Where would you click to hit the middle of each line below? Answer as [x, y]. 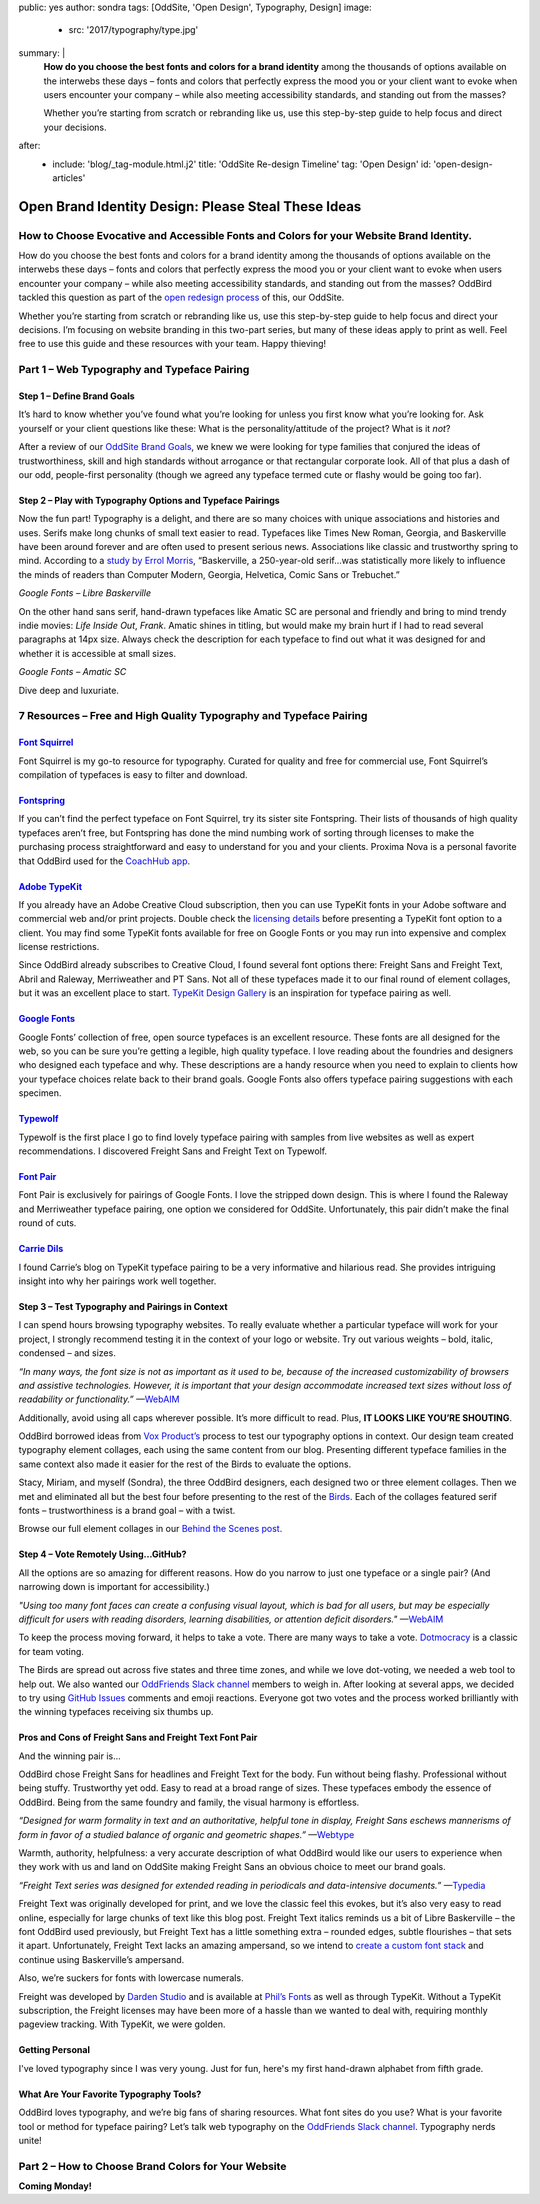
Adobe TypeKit [50, 886]
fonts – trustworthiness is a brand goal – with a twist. [127, 1511]
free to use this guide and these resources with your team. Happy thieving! [172, 344]
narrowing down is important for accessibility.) [114, 1587]
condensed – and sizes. [67, 1353]
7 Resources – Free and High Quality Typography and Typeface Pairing [193, 716]
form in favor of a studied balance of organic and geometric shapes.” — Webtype [186, 1834]
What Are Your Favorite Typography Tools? [110, 2094]
